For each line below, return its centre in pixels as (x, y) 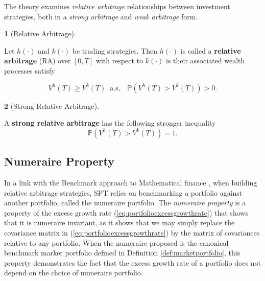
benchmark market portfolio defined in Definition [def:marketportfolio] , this (122, 253)
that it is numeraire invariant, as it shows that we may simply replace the (119, 223)
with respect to (119, 61)
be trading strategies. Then (115, 50)
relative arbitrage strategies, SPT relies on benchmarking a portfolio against (123, 192)
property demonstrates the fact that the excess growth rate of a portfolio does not (133, 262)
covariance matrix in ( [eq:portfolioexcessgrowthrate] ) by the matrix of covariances (132, 232)
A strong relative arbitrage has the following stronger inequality (110, 123)
